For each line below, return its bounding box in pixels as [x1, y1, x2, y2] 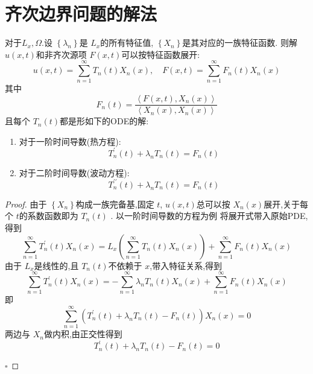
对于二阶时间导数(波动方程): [19, 166, 130, 179]
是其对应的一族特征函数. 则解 [182, 36, 297, 49]
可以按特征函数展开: [121, 48, 200, 60]
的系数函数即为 [19, 209, 78, 222]
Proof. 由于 [5, 197, 47, 210]
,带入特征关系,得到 [150, 259, 223, 271]
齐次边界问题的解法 [5, 1, 157, 26]
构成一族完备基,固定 [75, 197, 154, 210]
